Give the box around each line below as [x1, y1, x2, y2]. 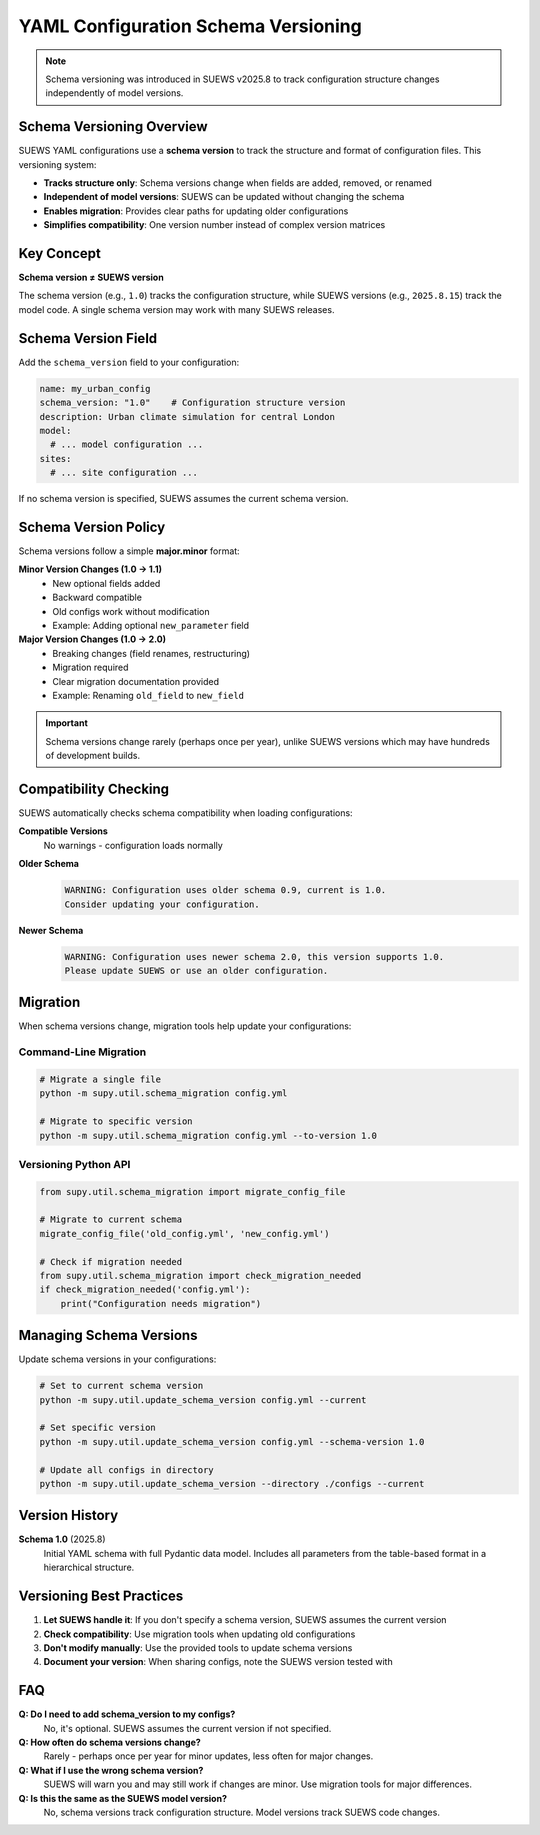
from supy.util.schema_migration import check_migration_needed [39, 1270, 362, 1281]
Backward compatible [52, 591, 142, 604]
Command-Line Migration [18, 1045, 147, 1059]
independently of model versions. [45, 87, 184, 99]
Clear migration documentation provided [52, 675, 220, 687]
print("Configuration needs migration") [60, 1298, 262, 1309]
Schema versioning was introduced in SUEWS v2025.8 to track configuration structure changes [45, 73, 440, 85]
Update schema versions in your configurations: [18, 1353, 217, 1365]
